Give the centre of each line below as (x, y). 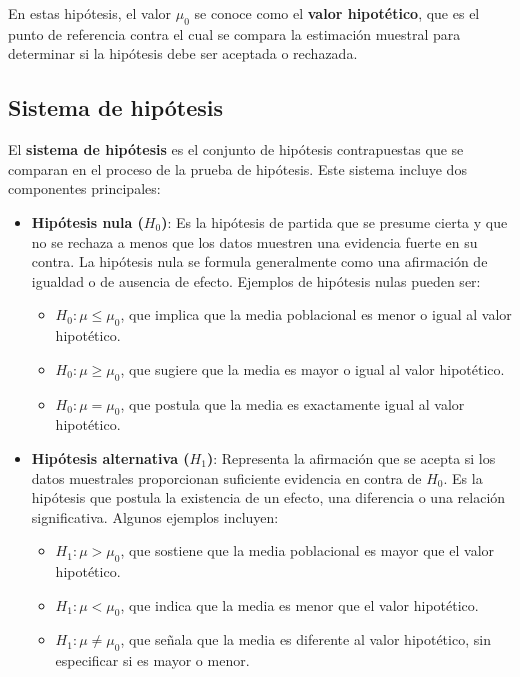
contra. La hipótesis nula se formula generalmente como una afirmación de (259, 261)
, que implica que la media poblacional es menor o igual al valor (316, 314)
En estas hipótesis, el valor (90, 13)
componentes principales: (84, 188)
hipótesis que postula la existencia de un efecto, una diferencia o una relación (268, 497)
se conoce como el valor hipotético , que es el (337, 13)
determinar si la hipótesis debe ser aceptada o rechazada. (183, 53)
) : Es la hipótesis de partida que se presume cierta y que (334, 221)
